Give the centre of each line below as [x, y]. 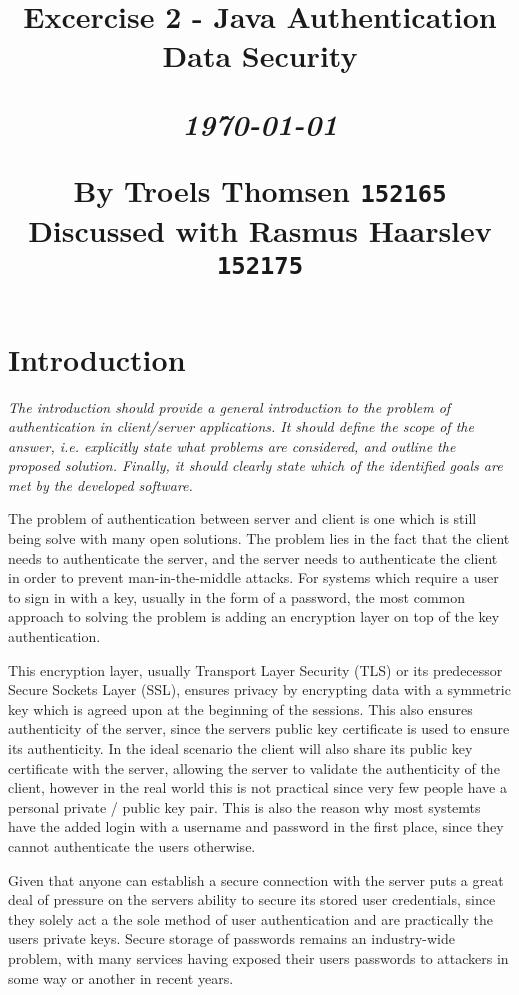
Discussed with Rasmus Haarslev [260, 230]
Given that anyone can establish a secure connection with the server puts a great [256, 879]
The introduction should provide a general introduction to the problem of [229, 406]
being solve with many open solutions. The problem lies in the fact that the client [259, 538]
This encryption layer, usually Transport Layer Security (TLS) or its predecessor [255, 669]
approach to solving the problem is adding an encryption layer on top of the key [254, 616]
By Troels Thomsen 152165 [260, 189]
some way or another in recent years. [121, 977]
